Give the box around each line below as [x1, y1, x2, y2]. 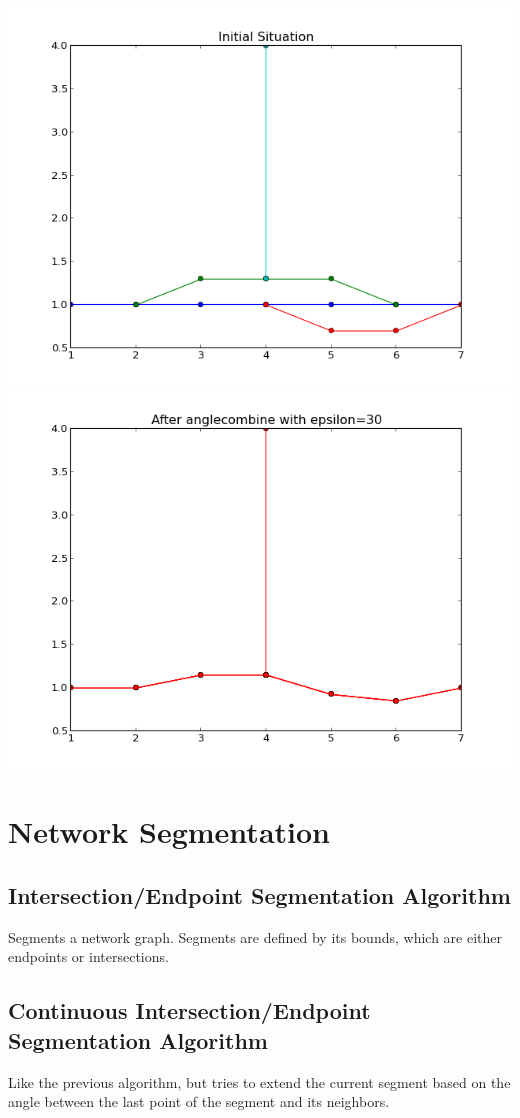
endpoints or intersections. [8, 946, 169, 967]
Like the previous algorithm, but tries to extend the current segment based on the [8, 1071, 511, 1092]
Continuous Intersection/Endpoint [8, 995, 371, 1026]
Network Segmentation [8, 811, 330, 852]
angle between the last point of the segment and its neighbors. [8, 1091, 390, 1112]
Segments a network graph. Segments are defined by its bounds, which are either [8, 926, 502, 947]
